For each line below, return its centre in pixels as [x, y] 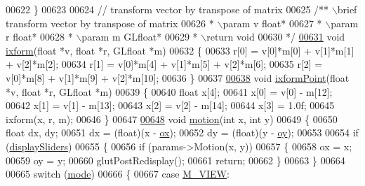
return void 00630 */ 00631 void [276, 37]
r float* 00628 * [39, 37]
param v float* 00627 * [272, 23]
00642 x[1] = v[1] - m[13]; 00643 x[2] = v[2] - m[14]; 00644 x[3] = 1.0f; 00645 [170, 105]
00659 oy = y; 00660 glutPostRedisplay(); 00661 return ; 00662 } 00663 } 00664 [175, 160]
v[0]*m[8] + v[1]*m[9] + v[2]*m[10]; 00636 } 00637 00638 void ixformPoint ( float [178, 77]
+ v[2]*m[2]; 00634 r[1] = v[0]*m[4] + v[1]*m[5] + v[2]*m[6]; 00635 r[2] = [164, 64]
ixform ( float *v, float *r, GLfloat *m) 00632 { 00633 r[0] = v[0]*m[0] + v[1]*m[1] [180, 50]
